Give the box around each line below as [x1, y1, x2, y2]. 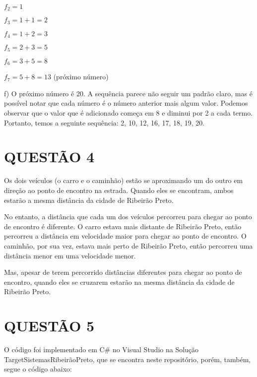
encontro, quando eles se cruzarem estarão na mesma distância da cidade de [4, 276, 235, 287]
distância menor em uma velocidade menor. [4, 250, 136, 260]
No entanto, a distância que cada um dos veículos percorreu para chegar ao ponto [4, 211, 252, 222]
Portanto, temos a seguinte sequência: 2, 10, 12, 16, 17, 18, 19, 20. [4, 117, 205, 127]
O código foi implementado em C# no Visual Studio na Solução [4, 344, 199, 355]
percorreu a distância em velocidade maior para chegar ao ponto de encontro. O [4, 231, 247, 241]
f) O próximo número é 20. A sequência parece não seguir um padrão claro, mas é [4, 88, 253, 98]
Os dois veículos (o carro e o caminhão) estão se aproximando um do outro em [4, 175, 243, 186]
